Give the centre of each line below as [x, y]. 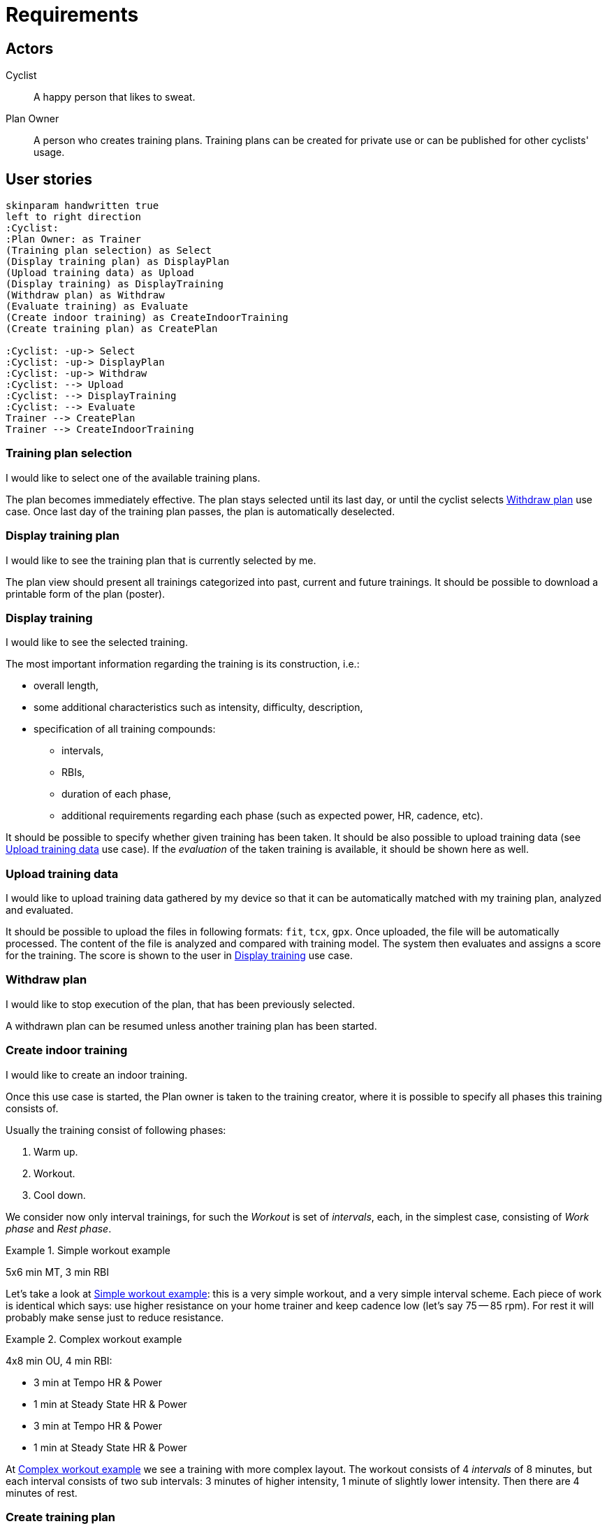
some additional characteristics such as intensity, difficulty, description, [198, 707]
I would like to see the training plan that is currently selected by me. [161, 560]
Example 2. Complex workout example [94, 1339]
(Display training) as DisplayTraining [115, 284]
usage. [49, 152]
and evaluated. [39, 910]
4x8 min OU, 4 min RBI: [59, 1360]
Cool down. [60, 1195]
